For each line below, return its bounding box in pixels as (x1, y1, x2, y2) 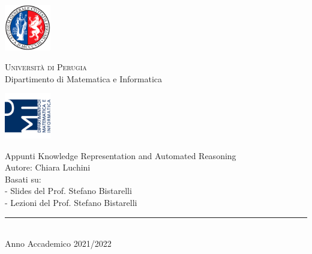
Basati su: (5, 172, 41, 185)
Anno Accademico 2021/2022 (5, 237, 112, 250)
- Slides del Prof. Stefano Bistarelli (5, 184, 132, 197)
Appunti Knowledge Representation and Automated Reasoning (5, 149, 236, 162)
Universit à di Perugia (5, 61, 87, 73)
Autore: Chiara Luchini (5, 161, 91, 174)
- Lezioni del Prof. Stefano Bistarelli (5, 196, 137, 208)
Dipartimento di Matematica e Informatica (5, 72, 162, 85)
